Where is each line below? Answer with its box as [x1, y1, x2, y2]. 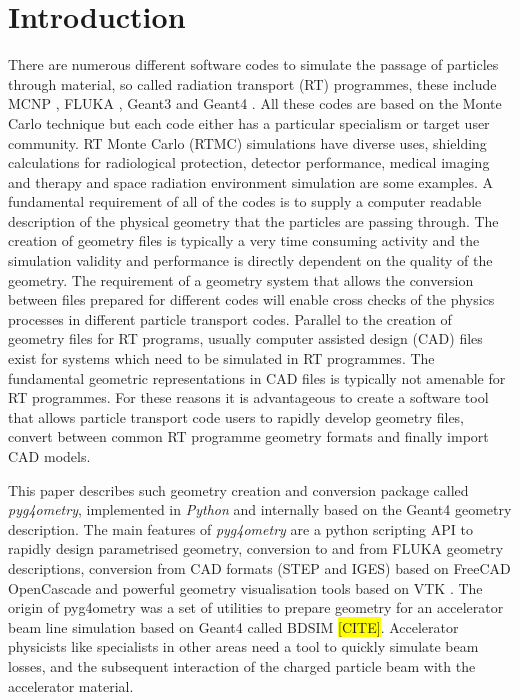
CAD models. [8, 446, 91, 466]
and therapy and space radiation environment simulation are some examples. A [8, 171, 494, 192]
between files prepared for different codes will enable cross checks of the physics [8, 289, 495, 310]
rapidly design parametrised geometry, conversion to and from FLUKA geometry [8, 538, 504, 559]
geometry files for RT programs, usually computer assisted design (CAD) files [8, 328, 483, 349]
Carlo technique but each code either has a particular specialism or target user [8, 112, 490, 133]
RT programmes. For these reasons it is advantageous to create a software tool [8, 387, 489, 408]
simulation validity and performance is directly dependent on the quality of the [8, 250, 493, 271]
